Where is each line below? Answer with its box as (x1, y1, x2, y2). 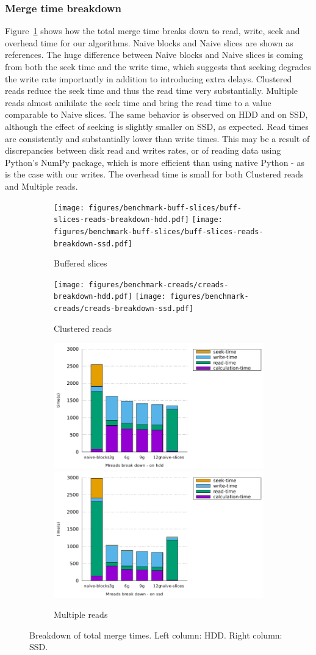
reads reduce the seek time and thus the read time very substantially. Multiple (5, 84, 298, 97)
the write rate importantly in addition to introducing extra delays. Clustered (5, 72, 292, 85)
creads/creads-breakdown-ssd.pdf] (54, 304, 194, 313)
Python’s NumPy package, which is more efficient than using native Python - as (5, 156, 304, 168)
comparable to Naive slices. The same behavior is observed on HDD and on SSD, (5, 108, 308, 121)
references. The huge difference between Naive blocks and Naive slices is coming (5, 48, 303, 61)
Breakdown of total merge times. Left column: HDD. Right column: (29, 628, 282, 641)
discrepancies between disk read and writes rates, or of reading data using (5, 144, 281, 157)
